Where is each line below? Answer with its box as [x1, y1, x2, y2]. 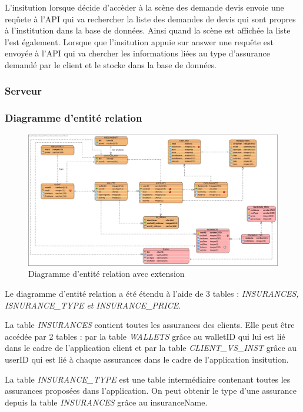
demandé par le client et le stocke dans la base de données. [5, 58, 217, 71]
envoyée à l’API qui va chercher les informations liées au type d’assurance [5, 47, 271, 59]
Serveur [5, 83, 42, 98]
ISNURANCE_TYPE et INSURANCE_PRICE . [5, 299, 181, 311]
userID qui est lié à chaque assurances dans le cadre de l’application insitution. [5, 353, 289, 365]
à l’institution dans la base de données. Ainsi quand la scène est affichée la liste [5, 24, 291, 36]
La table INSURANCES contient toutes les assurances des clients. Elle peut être [5, 319, 295, 331]
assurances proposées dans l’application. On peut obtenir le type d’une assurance [5, 384, 297, 397]
